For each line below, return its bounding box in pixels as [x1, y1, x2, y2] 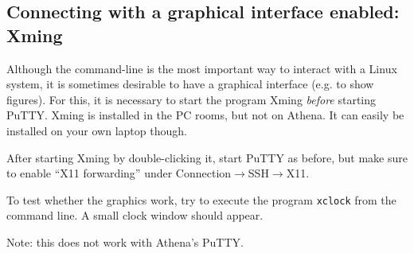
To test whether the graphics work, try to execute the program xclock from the [6, 191, 396, 208]
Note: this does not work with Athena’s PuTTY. [6, 234, 244, 250]
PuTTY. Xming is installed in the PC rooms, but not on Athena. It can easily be [6, 107, 404, 123]
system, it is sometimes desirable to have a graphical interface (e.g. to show [6, 76, 374, 92]
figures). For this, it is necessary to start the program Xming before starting [6, 91, 377, 107]
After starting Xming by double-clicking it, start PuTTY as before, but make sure [6, 149, 408, 165]
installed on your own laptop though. [6, 122, 187, 138]
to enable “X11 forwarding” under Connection [6, 165, 232, 181]
